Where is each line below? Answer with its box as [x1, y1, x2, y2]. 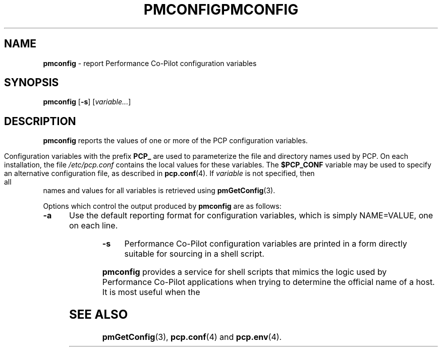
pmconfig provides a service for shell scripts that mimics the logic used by [102, 267, 387, 277]
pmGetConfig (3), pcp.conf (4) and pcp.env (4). [102, 332, 282, 342]
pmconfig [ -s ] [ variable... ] [43, 97, 131, 106]
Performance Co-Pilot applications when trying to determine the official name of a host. [102, 277, 435, 287]
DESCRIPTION [4, 114, 76, 128]
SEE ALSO [69, 307, 128, 322]
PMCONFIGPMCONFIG [143, 1, 299, 18]
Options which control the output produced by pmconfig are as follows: [43, 202, 282, 211]
